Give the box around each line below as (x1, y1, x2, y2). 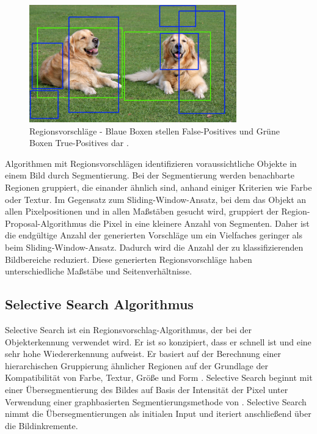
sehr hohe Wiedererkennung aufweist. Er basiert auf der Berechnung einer (5, 347, 282, 360)
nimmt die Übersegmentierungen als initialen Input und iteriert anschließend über (5, 407, 312, 420)
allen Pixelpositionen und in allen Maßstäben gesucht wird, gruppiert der (5, 205, 279, 218)
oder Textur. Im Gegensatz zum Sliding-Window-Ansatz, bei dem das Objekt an (5, 193, 307, 205)
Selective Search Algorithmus (5, 295, 194, 314)
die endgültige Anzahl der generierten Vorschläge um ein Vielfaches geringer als (5, 229, 302, 241)
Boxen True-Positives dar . (29, 136, 129, 149)
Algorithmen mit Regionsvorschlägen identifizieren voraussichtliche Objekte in (5, 156, 297, 169)
